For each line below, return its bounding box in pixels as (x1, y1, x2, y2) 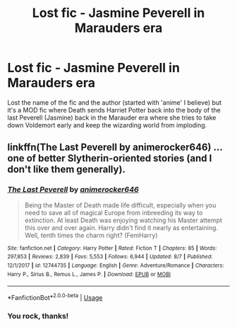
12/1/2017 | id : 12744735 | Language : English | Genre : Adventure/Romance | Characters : (7, 262, 224, 269)
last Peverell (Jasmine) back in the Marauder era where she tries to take (7, 113, 217, 122)
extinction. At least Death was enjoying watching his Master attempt (24, 216, 222, 224)
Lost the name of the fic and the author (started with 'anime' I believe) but (7, 98, 222, 107)
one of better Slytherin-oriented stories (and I (7, 152, 212, 164)
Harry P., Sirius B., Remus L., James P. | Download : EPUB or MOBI (7, 270, 171, 277)
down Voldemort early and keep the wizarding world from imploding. (7, 120, 207, 129)
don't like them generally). (7, 163, 126, 176)
